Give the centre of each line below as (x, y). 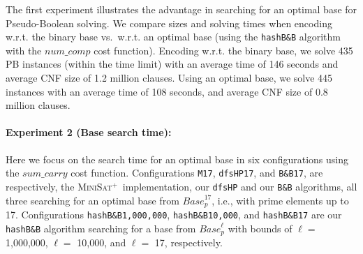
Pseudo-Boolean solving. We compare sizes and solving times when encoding (169, 23)
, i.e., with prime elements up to (280, 200)
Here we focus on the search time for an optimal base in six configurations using (177, 159)
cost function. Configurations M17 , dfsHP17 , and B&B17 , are (197, 173)
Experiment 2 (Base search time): (89, 132)
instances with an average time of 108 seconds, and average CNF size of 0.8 (167, 91)
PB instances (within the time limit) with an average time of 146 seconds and (172, 64)
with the (24, 50)
